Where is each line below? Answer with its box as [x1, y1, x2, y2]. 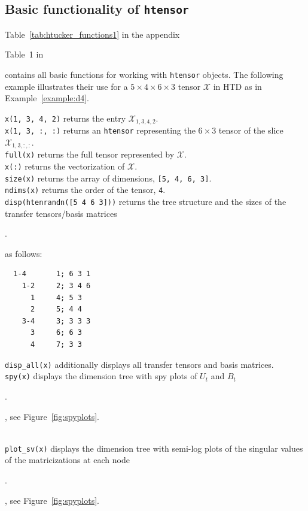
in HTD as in [213, 80, 262, 92]
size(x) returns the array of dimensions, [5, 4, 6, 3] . [5, 171, 212, 184]
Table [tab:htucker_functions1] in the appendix [5, 28, 180, 40]
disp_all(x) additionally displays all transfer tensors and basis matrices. [5, 358, 274, 370]
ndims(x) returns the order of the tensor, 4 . [5, 183, 166, 196]
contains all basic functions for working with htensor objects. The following [5, 68, 283, 80]
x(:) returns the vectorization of [5, 160, 125, 173]
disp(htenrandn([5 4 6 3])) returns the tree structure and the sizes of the [5, 195, 286, 207]
